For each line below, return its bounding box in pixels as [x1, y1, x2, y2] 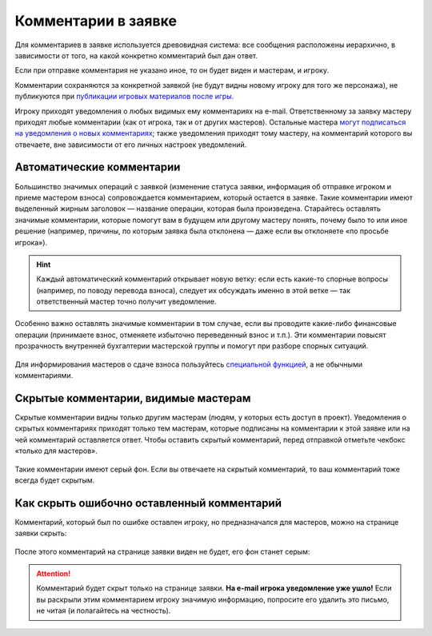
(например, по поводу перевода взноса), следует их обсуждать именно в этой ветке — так [36, 285, 351, 295]
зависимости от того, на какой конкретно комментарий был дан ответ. [14, 50, 258, 60]
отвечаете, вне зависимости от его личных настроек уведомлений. [14, 140, 247, 149]
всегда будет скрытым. [14, 475, 95, 485]
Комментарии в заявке [14, 12, 178, 30]
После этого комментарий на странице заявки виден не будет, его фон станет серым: [14, 547, 310, 556]
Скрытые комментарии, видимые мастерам [14, 392, 251, 405]
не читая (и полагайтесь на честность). [36, 606, 171, 615]
